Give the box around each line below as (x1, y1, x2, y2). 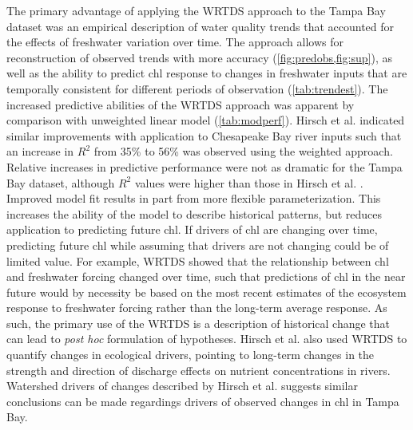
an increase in (6, 143, 74, 160)
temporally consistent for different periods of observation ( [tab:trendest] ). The (6, 80, 388, 97)
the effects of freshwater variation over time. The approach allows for (6, 34, 344, 50)
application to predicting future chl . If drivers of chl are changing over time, (6, 221, 378, 238)
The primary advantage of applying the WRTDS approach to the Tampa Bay (6, 2, 386, 18)
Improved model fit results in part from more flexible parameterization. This (6, 190, 381, 207)
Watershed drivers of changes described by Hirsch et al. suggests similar (6, 377, 358, 394)
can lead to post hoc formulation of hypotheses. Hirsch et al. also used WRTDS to (6, 330, 407, 347)
